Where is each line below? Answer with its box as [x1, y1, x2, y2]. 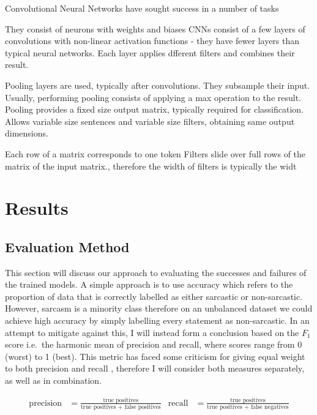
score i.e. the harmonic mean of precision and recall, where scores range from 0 [5, 338, 302, 351]
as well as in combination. [5, 374, 102, 387]
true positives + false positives [81, 404, 161, 411]
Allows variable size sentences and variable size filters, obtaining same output [5, 114, 295, 127]
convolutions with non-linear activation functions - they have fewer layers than [5, 34, 300, 47]
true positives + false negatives [207, 404, 289, 411]
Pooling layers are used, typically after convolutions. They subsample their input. [5, 78, 310, 91]
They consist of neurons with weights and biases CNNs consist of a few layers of [5, 22, 305, 35]
